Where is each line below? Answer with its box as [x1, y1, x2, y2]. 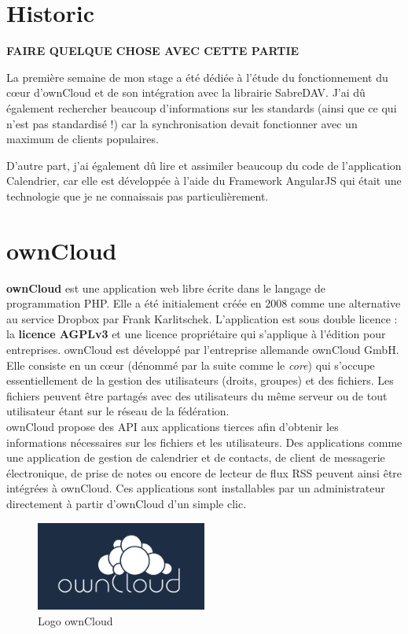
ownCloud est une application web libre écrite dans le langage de [6, 279, 326, 296]
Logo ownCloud [38, 612, 113, 628]
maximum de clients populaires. [6, 131, 159, 147]
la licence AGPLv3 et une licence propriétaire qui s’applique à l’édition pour [6, 326, 386, 342]
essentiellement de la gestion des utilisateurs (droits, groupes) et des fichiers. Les [6, 372, 394, 389]
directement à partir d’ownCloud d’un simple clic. [6, 495, 247, 511]
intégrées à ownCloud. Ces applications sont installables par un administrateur [6, 480, 385, 496]
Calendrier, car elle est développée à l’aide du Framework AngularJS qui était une [6, 172, 402, 189]
